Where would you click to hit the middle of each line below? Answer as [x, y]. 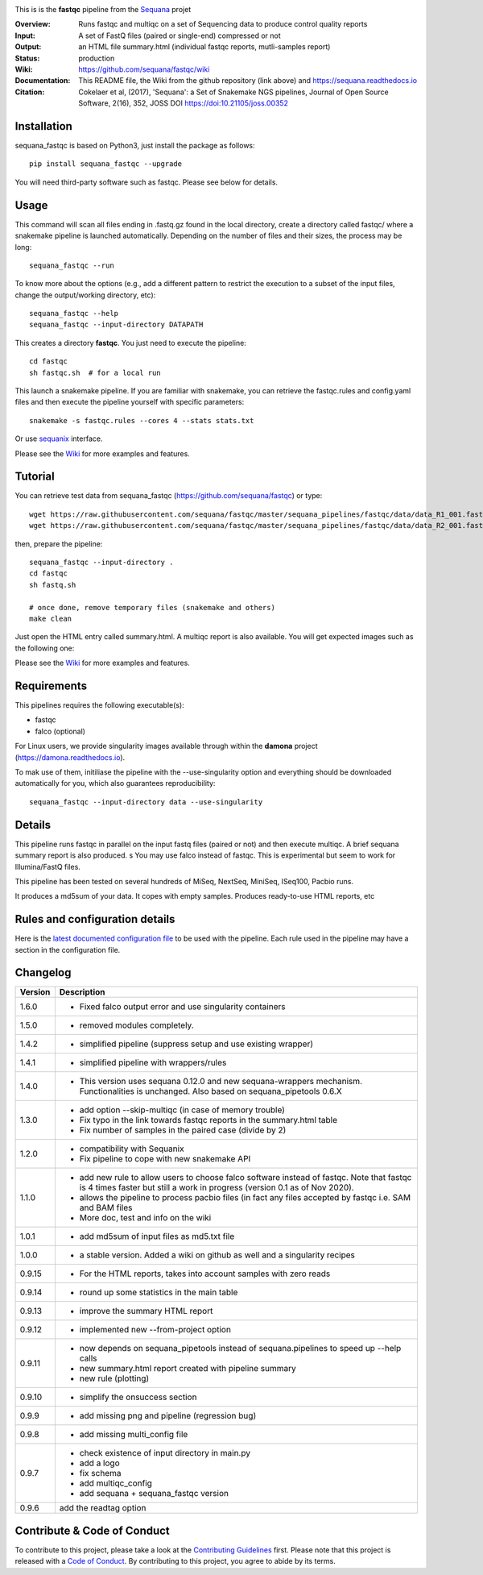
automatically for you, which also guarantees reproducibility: [115, 783]
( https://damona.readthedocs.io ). [70, 757]
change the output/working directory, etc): [85, 295]
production [97, 58]
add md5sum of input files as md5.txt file [157, 1236]
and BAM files [106, 1207]
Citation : [30, 92]
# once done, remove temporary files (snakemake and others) [152, 607]
